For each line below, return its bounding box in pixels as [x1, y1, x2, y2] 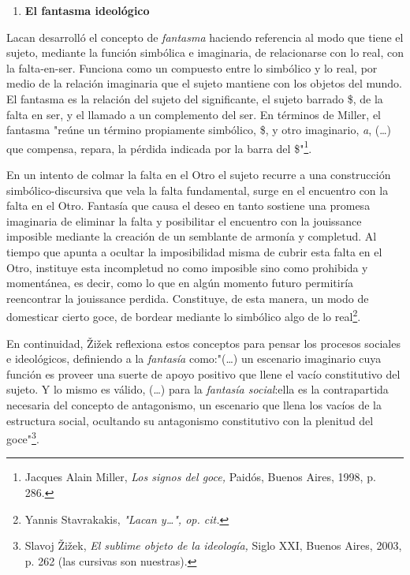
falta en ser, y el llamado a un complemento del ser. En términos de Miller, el [6, 106, 381, 122]
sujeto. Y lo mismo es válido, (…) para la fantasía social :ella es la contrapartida [6, 381, 389, 398]
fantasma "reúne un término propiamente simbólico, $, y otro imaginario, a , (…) [6, 121, 392, 138]
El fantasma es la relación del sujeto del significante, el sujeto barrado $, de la [6, 90, 383, 106]
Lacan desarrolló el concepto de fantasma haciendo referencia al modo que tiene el [6, 28, 404, 45]
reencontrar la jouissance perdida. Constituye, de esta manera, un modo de [6, 289, 369, 306]
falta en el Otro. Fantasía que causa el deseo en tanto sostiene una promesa [6, 197, 371, 214]
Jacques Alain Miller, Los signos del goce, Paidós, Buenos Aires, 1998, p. [24, 469, 376, 485]
